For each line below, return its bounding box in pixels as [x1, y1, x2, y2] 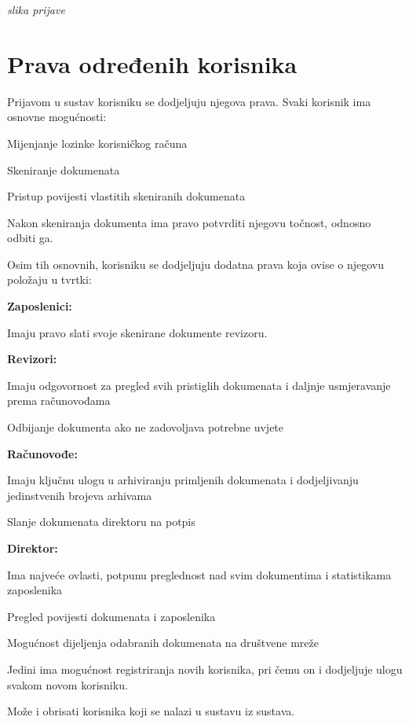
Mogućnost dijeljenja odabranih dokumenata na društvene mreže [7, 634, 319, 651]
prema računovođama [7, 392, 111, 409]
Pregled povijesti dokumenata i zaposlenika [7, 608, 216, 624]
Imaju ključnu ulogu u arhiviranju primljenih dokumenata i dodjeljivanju [7, 472, 359, 488]
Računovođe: [7, 445, 78, 461]
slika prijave [7, 2, 65, 17]
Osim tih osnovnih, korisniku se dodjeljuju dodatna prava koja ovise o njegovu [7, 255, 385, 272]
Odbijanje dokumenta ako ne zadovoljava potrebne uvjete [7, 419, 284, 436]
